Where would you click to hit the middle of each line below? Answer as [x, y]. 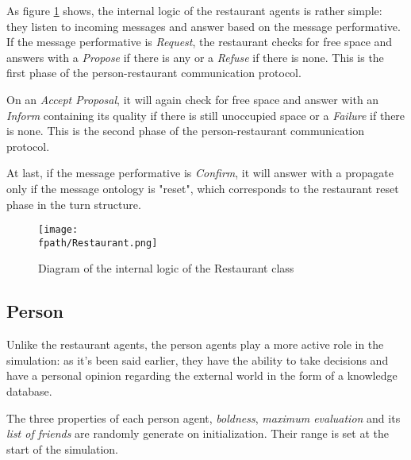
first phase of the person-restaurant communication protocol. [154, 73]
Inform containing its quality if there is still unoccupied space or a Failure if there [206, 115]
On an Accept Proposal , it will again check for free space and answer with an [193, 99]
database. [29, 391]
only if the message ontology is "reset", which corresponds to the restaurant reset [203, 188]
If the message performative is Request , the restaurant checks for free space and [200, 42]
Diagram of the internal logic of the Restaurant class [166, 268]
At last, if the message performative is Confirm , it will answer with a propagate [200, 173]
